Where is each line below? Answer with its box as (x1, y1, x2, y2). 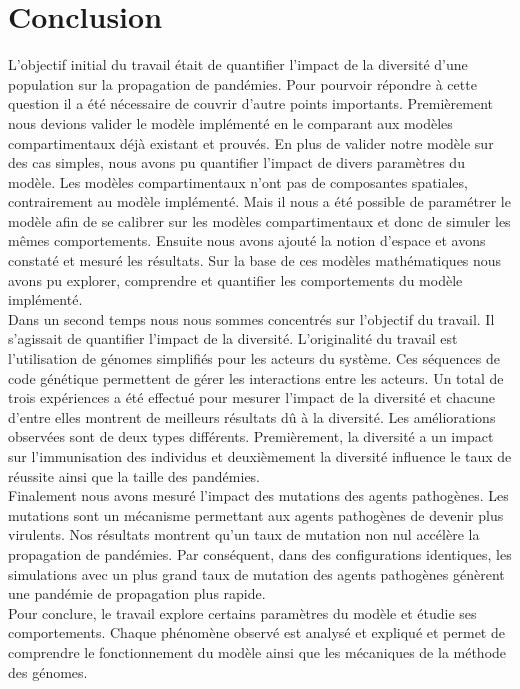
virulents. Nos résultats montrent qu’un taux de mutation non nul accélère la (8, 524, 480, 545)
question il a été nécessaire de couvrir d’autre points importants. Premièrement (8, 93, 494, 114)
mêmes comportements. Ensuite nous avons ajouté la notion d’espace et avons (8, 230, 486, 251)
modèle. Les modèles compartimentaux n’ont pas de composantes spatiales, (8, 171, 468, 192)
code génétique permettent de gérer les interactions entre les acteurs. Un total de (8, 367, 504, 388)
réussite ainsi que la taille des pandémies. (8, 465, 261, 486)
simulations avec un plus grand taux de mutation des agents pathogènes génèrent (8, 563, 505, 584)
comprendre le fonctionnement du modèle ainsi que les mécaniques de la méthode (8, 641, 507, 662)
